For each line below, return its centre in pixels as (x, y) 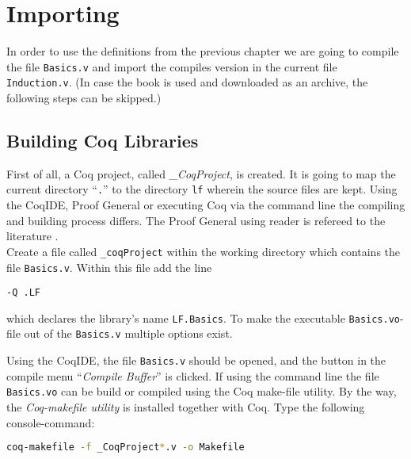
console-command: (51, 422)
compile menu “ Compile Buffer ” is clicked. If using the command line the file (193, 375)
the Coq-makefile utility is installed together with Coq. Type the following (186, 407)
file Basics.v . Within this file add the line (109, 267)
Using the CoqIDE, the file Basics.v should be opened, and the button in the (196, 360)
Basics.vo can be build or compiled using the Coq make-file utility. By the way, (202, 391)
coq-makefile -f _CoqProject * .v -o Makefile (126, 448)
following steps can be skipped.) (84, 98)
